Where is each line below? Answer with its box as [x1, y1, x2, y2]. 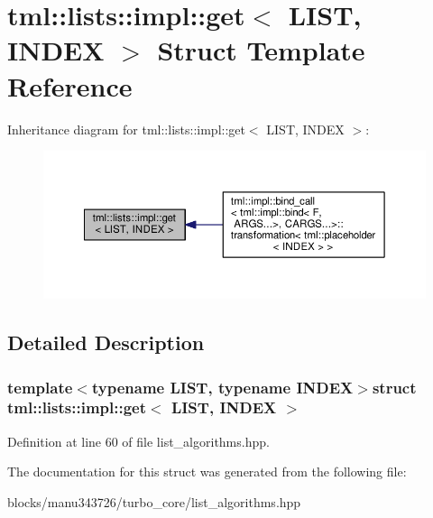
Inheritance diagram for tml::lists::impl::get [7, 119, 245, 138]
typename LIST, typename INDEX [91, 375, 354, 398]
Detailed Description [7, 328, 205, 356]
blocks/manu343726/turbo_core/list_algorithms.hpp [7, 492, 301, 511]
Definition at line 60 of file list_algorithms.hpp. [7, 431, 270, 450]
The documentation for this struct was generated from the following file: [7, 462, 407, 481]
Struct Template [157, 32, 365, 69]
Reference [7, 67, 133, 104]
